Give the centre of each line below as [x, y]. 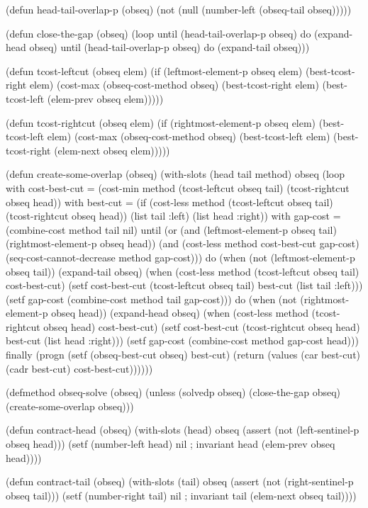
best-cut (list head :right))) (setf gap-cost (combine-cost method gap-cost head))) [182, 340]
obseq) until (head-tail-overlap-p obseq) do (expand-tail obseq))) [169, 47]
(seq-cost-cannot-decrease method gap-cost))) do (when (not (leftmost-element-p [180, 257]
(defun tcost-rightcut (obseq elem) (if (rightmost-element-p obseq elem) [161, 122]
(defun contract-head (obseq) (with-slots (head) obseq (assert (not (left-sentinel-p [183, 430]
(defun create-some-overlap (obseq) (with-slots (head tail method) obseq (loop [175, 174]
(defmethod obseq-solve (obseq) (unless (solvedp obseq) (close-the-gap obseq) [173, 392]
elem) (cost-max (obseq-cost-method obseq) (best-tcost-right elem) [174, 85]
